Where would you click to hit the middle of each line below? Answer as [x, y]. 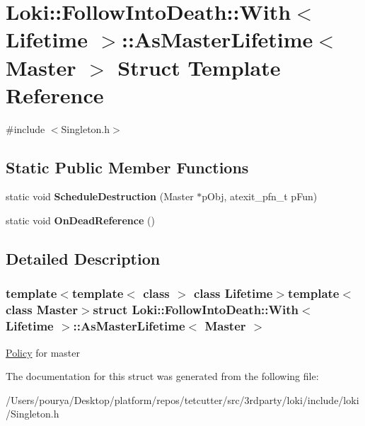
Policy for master [43, 352]
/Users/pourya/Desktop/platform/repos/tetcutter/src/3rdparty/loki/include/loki [182, 399]
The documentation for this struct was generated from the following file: [162, 376]
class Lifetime [233, 293]
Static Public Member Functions [127, 167]
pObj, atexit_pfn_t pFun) [260, 196]
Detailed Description [83, 259]
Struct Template [199, 67]
